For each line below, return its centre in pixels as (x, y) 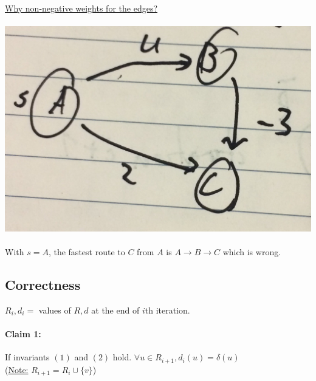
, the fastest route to (87, 252)
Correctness (43, 284)
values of (55, 310)
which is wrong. (252, 252)
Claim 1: (23, 334)
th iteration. (167, 310)
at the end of (115, 310)
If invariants (27, 357)
